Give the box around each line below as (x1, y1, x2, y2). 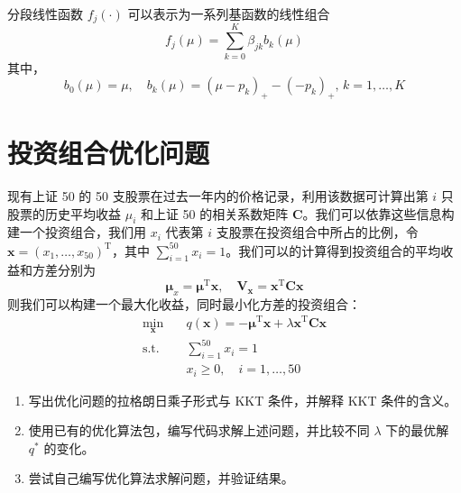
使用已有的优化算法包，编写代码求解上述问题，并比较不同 (28, 421, 370, 440)
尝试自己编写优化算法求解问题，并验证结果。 (28, 469, 294, 488)
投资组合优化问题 (7, 134, 210, 171)
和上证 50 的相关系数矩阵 (140, 204, 289, 223)
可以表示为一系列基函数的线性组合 (127, 5, 330, 23)
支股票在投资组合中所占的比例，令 (216, 223, 419, 242)
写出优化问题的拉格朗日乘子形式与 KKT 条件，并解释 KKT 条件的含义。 (28, 390, 457, 409)
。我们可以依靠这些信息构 (302, 204, 455, 223)
